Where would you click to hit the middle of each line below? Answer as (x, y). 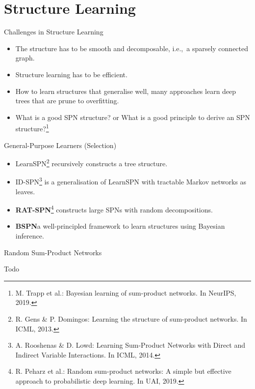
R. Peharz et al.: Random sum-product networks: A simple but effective (123, 371)
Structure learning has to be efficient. (71, 74)
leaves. (25, 191)
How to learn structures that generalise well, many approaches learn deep (126, 91)
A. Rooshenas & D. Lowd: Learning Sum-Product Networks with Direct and (130, 345)
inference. (30, 236)
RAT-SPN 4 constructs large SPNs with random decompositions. (114, 209)
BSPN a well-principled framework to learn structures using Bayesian (120, 226)
